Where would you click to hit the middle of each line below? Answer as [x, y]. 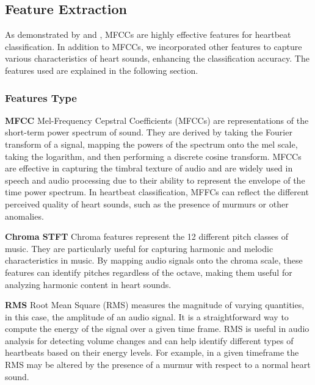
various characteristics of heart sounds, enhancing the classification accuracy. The [157, 58]
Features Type [41, 97]
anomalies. [24, 216]
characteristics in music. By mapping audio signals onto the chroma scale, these [154, 260]
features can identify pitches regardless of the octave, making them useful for [149, 272]
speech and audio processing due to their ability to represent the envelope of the [155, 180]
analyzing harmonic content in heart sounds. [88, 284]
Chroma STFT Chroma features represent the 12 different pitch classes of [147, 236]
